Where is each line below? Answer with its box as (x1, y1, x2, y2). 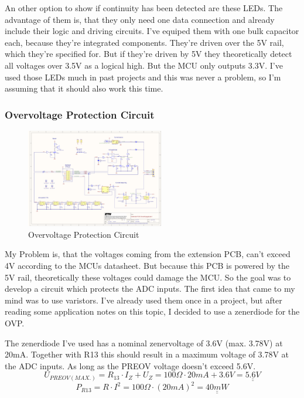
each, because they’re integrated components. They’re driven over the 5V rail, (5, 36, 284, 48)
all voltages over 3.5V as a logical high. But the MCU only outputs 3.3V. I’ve (5, 59, 283, 71)
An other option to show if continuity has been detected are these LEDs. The (5, 2, 283, 14)
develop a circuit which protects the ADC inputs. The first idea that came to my (5, 282, 295, 295)
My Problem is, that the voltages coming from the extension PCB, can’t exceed (5, 248, 291, 260)
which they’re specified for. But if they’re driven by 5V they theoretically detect (5, 48, 292, 60)
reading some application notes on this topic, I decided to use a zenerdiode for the (5, 305, 300, 318)
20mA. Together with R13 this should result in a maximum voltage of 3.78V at (5, 348, 289, 360)
